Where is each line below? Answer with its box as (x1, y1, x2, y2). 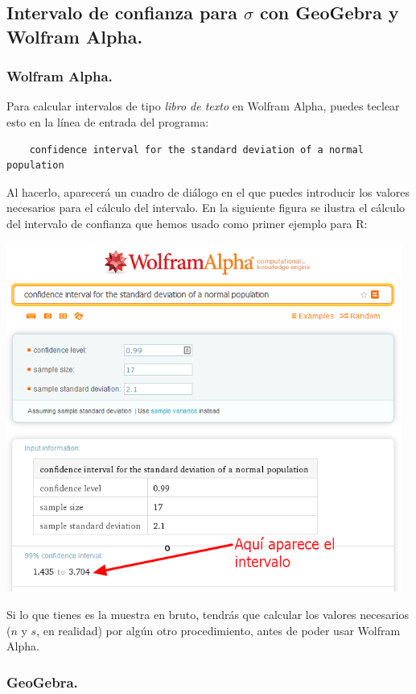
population (6, 160, 64, 172)
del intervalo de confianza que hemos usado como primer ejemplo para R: (6, 214, 368, 231)
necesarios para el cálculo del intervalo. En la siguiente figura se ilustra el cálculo (6, 199, 406, 216)
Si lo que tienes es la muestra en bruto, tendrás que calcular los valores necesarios (6, 606, 410, 623)
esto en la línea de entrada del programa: (6, 113, 209, 130)
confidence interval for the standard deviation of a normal (29, 143, 364, 156)
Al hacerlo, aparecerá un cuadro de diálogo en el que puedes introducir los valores (6, 183, 410, 200)
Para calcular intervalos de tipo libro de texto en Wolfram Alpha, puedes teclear (6, 98, 400, 114)
